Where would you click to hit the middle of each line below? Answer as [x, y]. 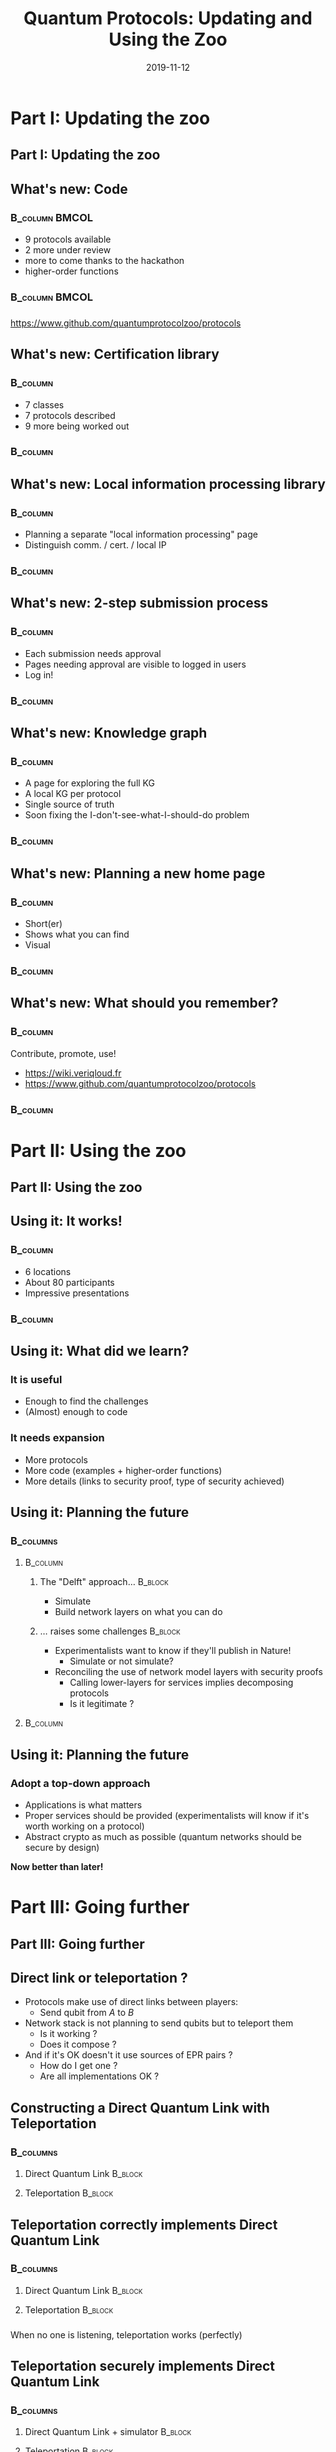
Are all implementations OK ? [99, 2076]
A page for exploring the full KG [89, 783]
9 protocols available [68, 239]
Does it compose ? [78, 2044]
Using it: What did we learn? [100, 1351]
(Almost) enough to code [76, 1412]
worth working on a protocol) [84, 1826]
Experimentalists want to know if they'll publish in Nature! [173, 1651]
